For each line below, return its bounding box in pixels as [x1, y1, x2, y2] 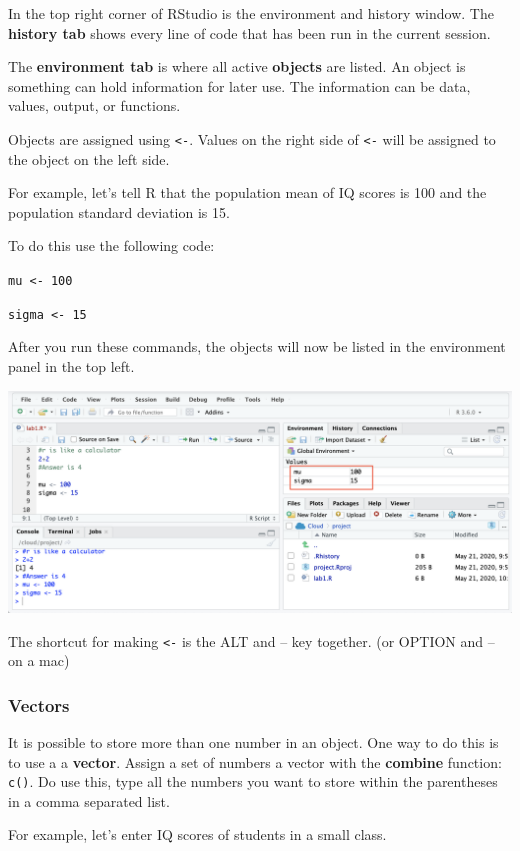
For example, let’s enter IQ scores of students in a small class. [8, 824, 387, 845]
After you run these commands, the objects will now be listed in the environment [8, 336, 506, 357]
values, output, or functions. [8, 95, 181, 116]
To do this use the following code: [8, 235, 215, 256]
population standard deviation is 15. [8, 201, 230, 222]
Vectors [8, 692, 70, 717]
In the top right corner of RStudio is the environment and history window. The [8, 3, 494, 23]
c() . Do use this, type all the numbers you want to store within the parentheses [8, 771, 498, 792]
